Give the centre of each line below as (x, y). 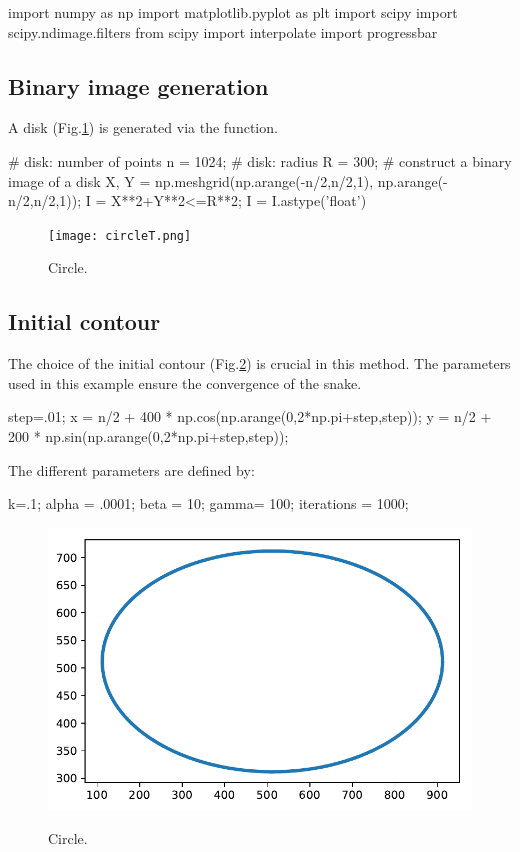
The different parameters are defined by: (131, 469)
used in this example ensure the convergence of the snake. (185, 382)
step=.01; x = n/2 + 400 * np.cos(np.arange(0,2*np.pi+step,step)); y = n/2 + (250, 416)
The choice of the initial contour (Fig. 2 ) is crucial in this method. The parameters (259, 363)
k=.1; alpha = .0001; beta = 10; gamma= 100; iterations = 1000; (208, 503)
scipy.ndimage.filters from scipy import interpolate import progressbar (223, 31)
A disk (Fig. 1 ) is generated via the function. (143, 127)
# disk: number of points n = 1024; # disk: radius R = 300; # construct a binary (260, 160)
